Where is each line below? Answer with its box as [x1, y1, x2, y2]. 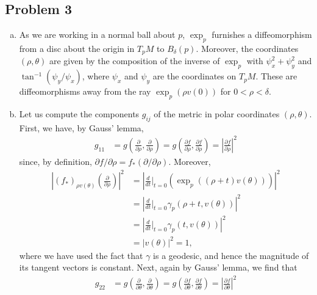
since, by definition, [19, 155, 92, 167]
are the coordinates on [152, 70, 237, 82]
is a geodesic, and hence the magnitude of [153, 249, 309, 261]
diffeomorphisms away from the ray [19, 85, 151, 98]
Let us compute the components [19, 107, 140, 120]
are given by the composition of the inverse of [49, 54, 220, 67]
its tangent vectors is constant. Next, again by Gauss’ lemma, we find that [19, 261, 297, 274]
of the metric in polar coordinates [154, 107, 280, 120]
